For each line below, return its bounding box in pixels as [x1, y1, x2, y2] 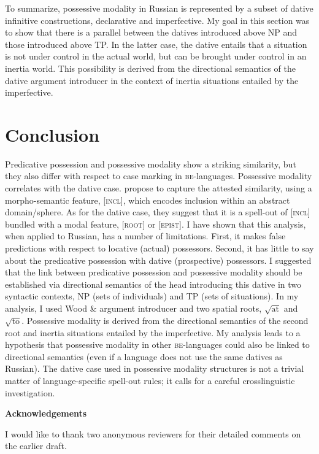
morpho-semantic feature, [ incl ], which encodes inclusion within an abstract [5, 193, 290, 206]
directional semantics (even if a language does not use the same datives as [5, 350, 283, 363]
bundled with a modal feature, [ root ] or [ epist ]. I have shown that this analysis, [5, 217, 306, 230]
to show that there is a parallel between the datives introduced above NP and [5, 26, 298, 39]
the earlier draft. [5, 439, 67, 452]
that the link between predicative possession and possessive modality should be [5, 266, 302, 279]
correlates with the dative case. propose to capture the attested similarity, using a [5, 182, 312, 194]
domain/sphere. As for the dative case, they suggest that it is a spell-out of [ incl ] [5, 206, 310, 218]
